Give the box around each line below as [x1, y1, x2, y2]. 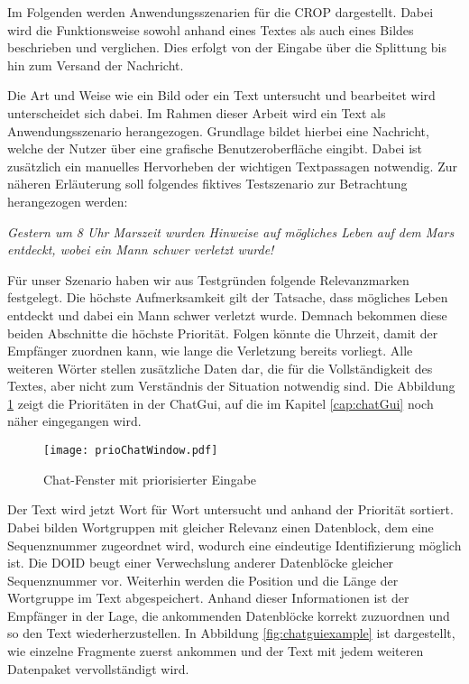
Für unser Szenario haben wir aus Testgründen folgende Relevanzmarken [7, 270, 409, 289]
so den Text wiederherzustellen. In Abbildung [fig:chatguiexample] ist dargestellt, [7, 624, 455, 642]
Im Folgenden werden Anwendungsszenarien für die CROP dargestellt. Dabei [7, 3, 434, 21]
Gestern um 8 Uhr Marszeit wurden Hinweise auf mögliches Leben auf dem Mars [7, 222, 455, 241]
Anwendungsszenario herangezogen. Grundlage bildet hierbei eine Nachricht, [7, 121, 429, 140]
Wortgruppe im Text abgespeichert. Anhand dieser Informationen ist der [7, 588, 409, 607]
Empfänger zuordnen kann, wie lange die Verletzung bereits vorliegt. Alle [7, 341, 413, 360]
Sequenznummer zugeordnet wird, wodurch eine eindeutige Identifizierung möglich [7, 535, 462, 554]
